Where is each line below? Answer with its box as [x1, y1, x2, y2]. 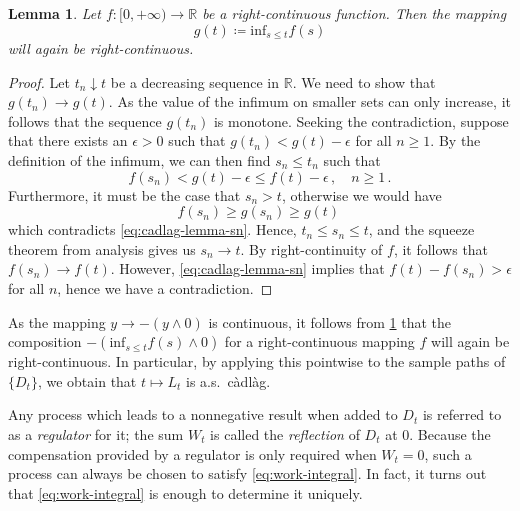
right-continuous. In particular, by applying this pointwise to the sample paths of [8, 351, 506, 372]
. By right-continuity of [240, 238, 383, 259]
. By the [430, 130, 481, 151]
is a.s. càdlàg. [186, 370, 271, 391]
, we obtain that [37, 370, 137, 391]
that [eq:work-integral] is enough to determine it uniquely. [8, 482, 363, 503]
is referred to [422, 404, 502, 425]
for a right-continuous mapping [224, 331, 415, 352]
